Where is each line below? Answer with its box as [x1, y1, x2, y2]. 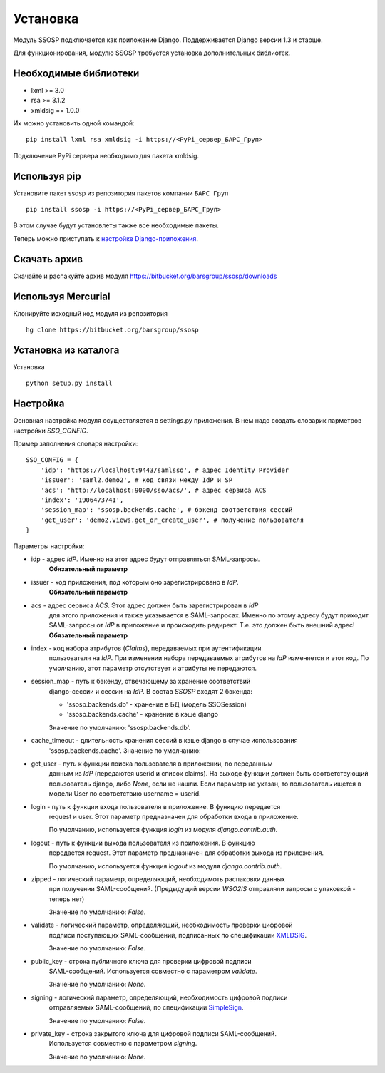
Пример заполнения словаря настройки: [13, 439, 138, 448]
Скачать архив [13, 253, 83, 265]
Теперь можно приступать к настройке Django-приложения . [13, 234, 199, 242]
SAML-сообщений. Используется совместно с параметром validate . [48, 967, 257, 976]
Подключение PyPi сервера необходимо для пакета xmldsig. [13, 151, 200, 160]
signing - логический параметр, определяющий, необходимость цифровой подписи [31, 993, 288, 1002]
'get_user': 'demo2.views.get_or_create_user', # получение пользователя [40, 515, 304, 524]
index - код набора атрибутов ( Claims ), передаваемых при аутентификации [31, 644, 262, 652]
